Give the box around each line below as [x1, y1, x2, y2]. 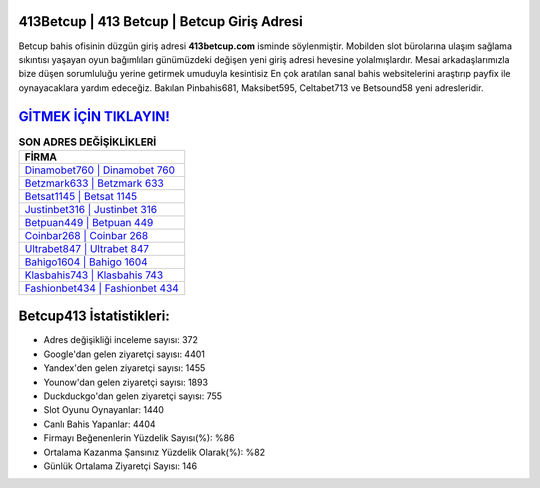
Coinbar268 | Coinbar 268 [24, 228, 149, 242]
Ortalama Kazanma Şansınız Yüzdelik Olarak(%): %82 [43, 446, 265, 458]
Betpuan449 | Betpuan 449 [24, 215, 154, 229]
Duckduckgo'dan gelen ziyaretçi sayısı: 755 [43, 390, 223, 402]
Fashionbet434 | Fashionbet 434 [24, 281, 179, 295]
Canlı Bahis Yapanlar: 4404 [43, 418, 156, 430]
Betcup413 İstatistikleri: [18, 308, 170, 325]
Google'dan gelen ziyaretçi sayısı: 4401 [43, 348, 205, 360]
